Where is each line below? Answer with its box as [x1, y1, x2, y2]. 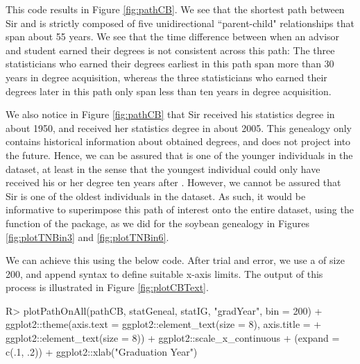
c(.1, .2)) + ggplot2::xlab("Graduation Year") [6, 344, 198, 358]
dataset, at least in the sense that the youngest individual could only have [6, 161, 320, 176]
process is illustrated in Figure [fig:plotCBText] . [6, 280, 209, 295]
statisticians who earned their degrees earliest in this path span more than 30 [6, 56, 334, 71]
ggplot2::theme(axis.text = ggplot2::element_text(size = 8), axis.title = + [6, 317, 322, 331]
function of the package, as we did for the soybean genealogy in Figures [6, 215, 310, 230]
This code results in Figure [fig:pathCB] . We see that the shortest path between [6, 2, 345, 16]
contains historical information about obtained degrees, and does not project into [6, 134, 351, 149]
